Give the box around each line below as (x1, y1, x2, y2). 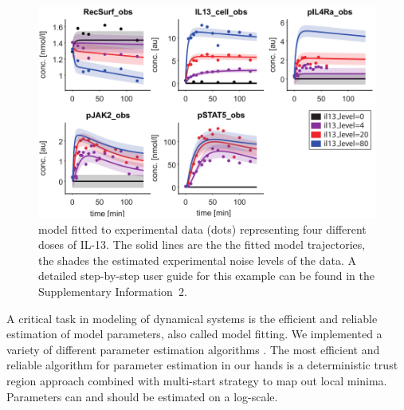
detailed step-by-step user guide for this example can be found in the (38, 267, 375, 284)
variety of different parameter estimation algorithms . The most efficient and (6, 341, 380, 357)
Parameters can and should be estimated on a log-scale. (6, 388, 278, 404)
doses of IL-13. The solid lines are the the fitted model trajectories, (38, 236, 366, 253)
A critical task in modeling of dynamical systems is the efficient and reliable (6, 309, 378, 326)
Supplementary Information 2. (38, 282, 187, 299)
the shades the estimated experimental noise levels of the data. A (38, 251, 356, 268)
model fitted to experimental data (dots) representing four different (38, 220, 367, 237)
